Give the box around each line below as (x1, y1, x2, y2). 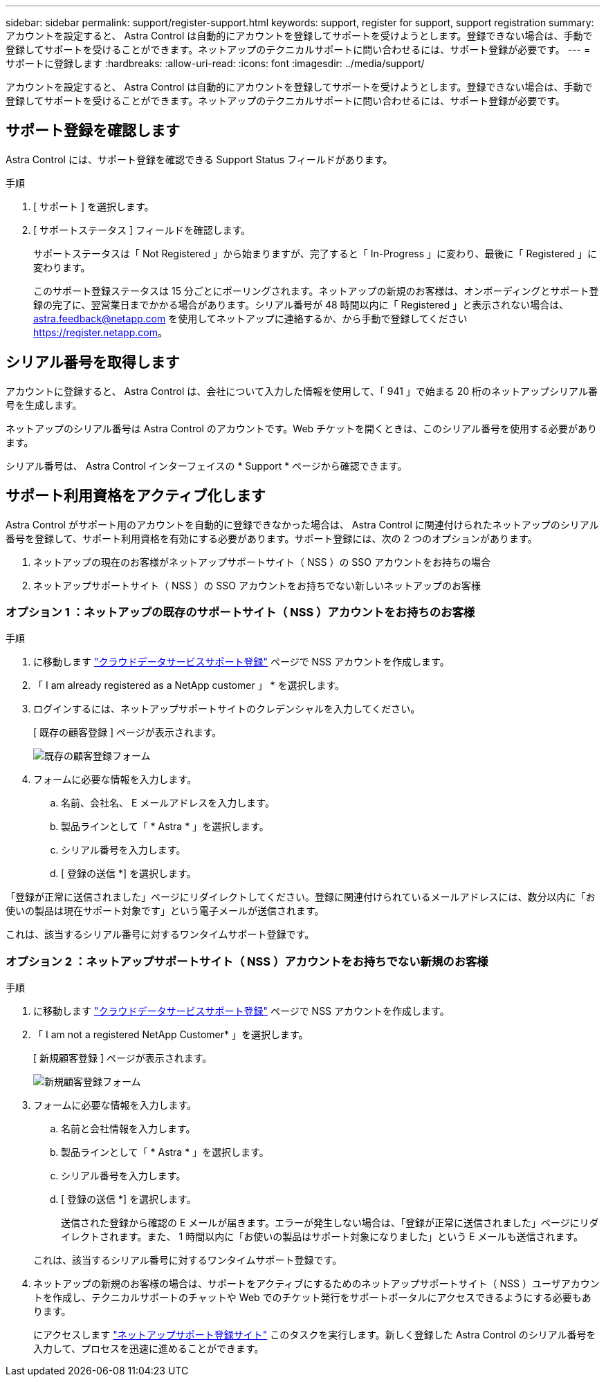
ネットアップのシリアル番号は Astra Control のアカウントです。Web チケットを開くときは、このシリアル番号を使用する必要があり (6, 422, 597, 434)
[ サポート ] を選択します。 (33, 200, 154, 212)
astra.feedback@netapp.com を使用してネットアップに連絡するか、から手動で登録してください (33, 312, 468, 324)
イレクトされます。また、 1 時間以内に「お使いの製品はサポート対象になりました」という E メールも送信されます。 (61, 1231, 584, 1243)
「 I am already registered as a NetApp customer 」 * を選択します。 (33, 679, 345, 692)
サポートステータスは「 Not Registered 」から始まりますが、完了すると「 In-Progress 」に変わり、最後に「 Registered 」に (33, 247, 598, 259)
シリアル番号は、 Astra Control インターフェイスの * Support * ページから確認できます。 (6, 459, 407, 472)
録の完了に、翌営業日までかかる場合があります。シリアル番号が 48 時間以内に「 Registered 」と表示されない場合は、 (33, 298, 569, 311)
